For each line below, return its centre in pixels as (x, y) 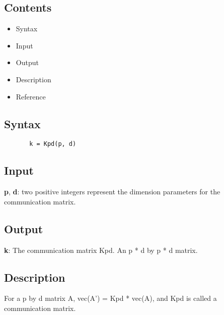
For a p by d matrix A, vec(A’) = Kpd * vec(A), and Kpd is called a (110, 298)
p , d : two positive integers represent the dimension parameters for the (112, 192)
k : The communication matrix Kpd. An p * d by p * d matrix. (101, 250)
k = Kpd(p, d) (53, 144)
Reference (31, 96)
